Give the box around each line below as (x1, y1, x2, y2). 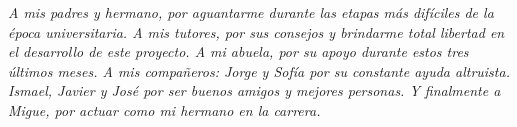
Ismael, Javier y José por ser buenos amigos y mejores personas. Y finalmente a (8, 80, 501, 101)
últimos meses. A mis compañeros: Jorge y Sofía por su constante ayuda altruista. (8, 60, 510, 81)
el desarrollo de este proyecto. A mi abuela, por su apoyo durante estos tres (8, 41, 469, 62)
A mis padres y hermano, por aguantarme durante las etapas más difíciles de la (8, 2, 494, 22)
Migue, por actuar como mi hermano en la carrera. (8, 99, 321, 120)
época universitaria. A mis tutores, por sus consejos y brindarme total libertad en (8, 21, 505, 42)
